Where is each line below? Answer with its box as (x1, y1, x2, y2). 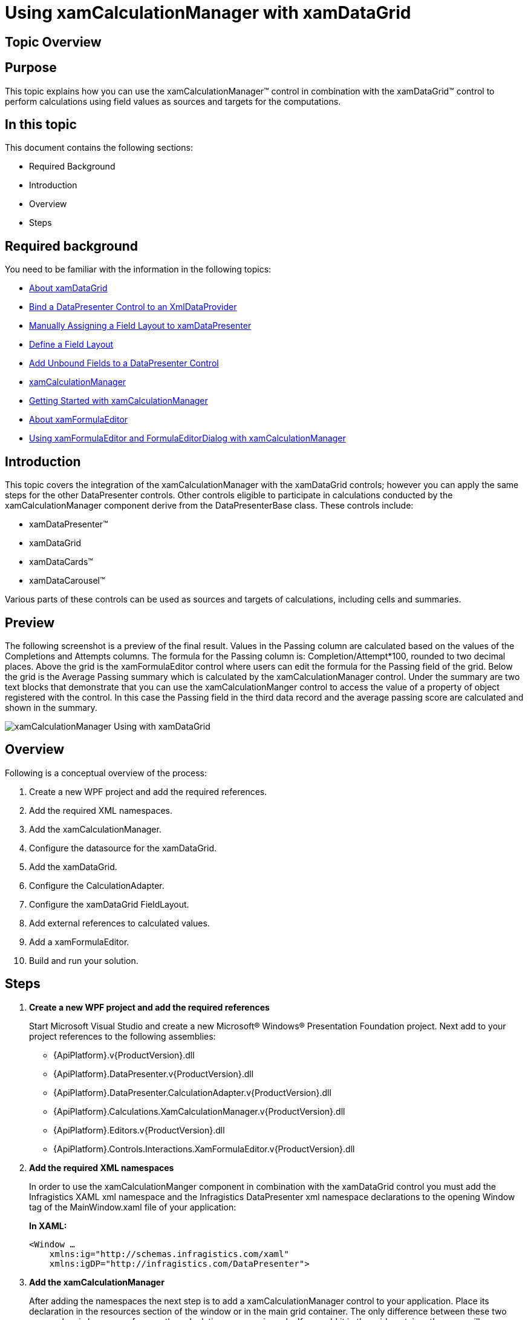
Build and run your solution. (29, 955, 139, 966)
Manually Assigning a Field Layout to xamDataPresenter (29, 320, 252, 331)
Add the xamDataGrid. (29, 861, 117, 872)
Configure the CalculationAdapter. (29, 880, 165, 891)
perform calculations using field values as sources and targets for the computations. (5, 96, 341, 107)
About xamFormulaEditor (29, 414, 128, 425)
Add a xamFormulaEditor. (29, 936, 129, 947)
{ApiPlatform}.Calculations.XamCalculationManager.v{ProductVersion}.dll (53, 1106, 345, 1117)
